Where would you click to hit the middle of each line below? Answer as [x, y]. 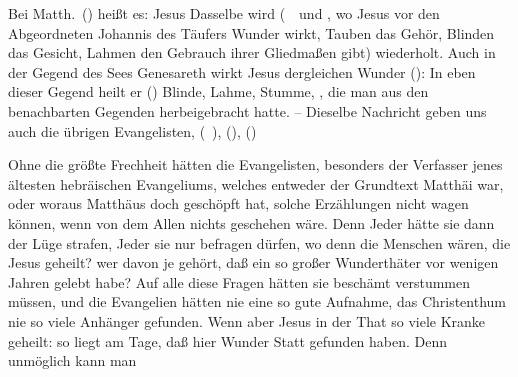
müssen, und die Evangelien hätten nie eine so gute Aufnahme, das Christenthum [257, 301]
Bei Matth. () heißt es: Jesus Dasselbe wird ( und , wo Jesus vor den [224, 13]
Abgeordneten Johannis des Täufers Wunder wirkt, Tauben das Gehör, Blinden [251, 32]
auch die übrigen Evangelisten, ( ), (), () [132, 130]
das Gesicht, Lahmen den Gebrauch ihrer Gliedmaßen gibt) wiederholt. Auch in [252, 52]
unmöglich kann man [72, 360]
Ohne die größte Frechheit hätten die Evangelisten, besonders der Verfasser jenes [255, 164]
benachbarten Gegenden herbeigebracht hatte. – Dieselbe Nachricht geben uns [247, 110]
